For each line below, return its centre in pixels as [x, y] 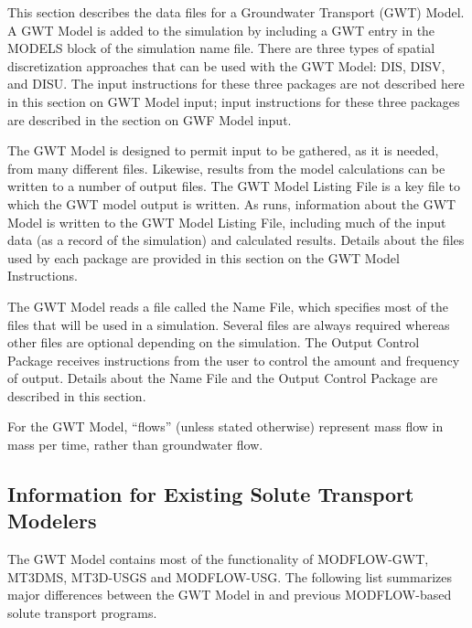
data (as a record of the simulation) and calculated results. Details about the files [236, 240]
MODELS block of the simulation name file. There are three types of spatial [221, 48]
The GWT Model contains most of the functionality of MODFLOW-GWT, [218, 559]
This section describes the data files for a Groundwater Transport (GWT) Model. [236, 12]
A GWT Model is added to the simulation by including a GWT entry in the [221, 30]
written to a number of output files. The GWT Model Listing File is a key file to [234, 186]
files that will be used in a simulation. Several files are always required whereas [229, 324]
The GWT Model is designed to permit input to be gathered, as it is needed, [223, 150]
